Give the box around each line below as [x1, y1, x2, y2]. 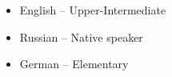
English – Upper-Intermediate [19, 2, 166, 18]
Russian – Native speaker [19, 28, 143, 45]
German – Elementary [19, 55, 129, 72]
